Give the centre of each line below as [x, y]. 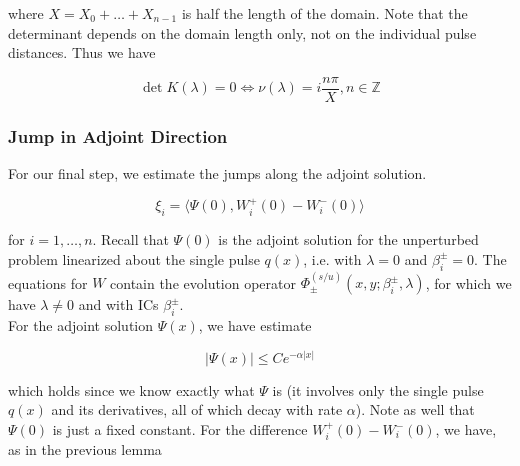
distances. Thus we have [82, 52]
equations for [48, 282]
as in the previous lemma [85, 449]
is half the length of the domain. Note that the [324, 13]
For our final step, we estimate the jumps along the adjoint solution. [217, 173]
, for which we [468, 282]
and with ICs [118, 304]
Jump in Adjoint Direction [118, 135]
